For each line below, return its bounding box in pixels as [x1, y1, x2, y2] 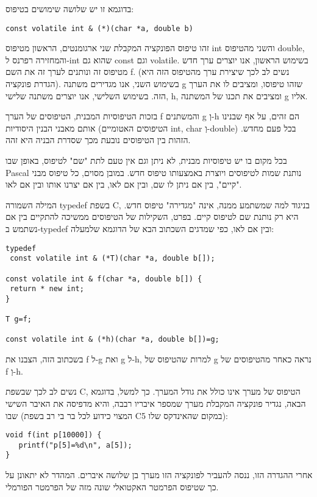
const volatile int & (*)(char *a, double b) [5, 24, 193, 33]
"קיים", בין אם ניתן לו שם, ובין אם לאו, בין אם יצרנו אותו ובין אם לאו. [5, 178, 242, 191]
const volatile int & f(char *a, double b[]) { [5, 274, 202, 283]
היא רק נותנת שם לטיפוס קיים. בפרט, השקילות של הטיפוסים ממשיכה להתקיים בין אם [5, 210, 299, 223]
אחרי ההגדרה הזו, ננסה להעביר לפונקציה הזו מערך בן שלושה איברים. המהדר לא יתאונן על [5, 468, 313, 481]
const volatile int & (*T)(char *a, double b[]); [10, 254, 215, 263]
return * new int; [10, 284, 84, 294]
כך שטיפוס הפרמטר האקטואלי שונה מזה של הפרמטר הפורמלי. [5, 480, 219, 493]
